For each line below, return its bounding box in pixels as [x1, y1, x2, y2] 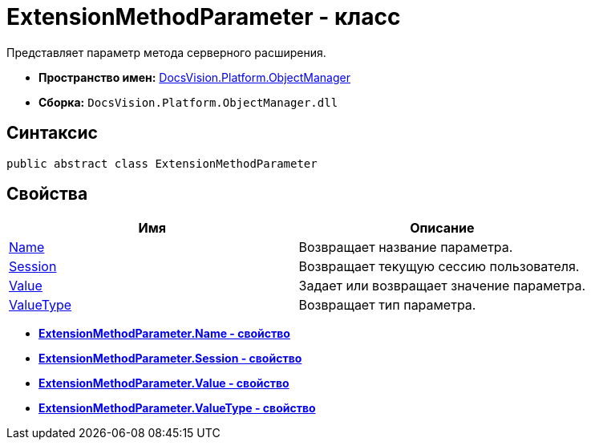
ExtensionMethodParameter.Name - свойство [38, 326, 290, 341]
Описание [410, 220, 475, 237]
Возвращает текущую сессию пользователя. [298, 258, 580, 275]
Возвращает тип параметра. [298, 297, 476, 314]
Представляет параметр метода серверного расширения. [6, 45, 326, 59]
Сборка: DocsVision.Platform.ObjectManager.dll [38, 95, 338, 109]
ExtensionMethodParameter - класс [6, 3, 401, 30]
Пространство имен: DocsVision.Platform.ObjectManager [38, 70, 350, 84]
